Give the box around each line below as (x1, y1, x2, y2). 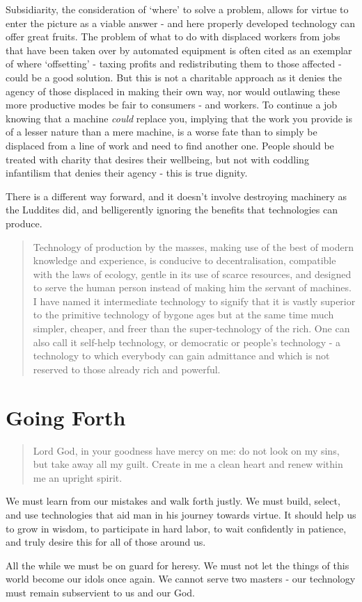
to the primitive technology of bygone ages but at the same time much (33, 307, 334, 322)
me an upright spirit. (33, 470, 123, 485)
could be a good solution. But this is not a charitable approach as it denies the (6, 70, 342, 84)
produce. (6, 215, 42, 230)
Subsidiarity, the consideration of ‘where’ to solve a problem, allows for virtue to (6, 2, 349, 16)
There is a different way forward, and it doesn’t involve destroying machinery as (6, 188, 347, 203)
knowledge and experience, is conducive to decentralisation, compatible (33, 253, 336, 268)
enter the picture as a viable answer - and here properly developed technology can (6, 15, 356, 30)
